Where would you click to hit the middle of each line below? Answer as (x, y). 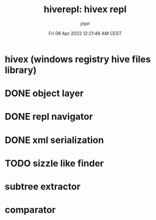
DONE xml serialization (54, 140)
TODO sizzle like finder (54, 163)
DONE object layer (44, 93)
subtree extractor (43, 186)
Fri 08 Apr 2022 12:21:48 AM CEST (85, 33)
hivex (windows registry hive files (78, 59)
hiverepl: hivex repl (85, 9)
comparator (30, 210)
